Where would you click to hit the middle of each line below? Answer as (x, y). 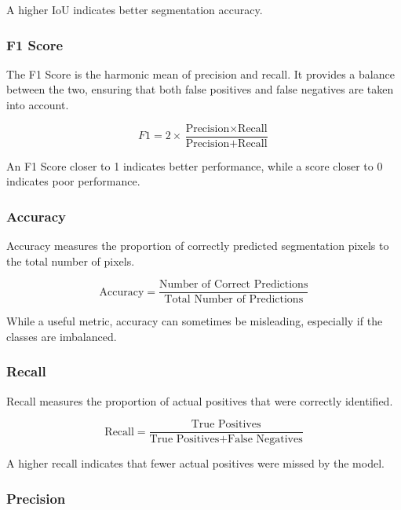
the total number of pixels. (71, 261)
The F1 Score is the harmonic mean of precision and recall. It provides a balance (200, 73)
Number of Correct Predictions (234, 285)
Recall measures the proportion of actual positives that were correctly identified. (200, 400)
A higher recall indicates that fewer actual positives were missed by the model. (195, 463)
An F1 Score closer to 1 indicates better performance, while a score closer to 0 (195, 165)
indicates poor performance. (73, 181)
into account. (38, 105)
